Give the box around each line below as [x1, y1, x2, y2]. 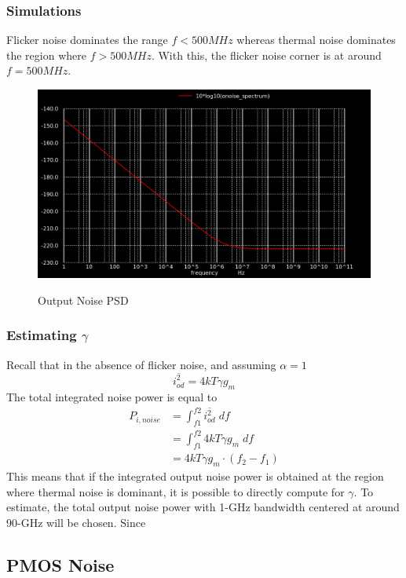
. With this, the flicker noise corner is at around [151, 46, 382, 63]
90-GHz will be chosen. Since [6, 514, 146, 530]
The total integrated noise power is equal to [6, 388, 218, 404]
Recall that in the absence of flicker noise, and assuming [6, 356, 276, 372]
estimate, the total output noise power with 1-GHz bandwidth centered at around [6, 499, 400, 515]
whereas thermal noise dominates [236, 31, 396, 48]
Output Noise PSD [38, 291, 129, 308]
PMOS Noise [6, 552, 115, 576]
